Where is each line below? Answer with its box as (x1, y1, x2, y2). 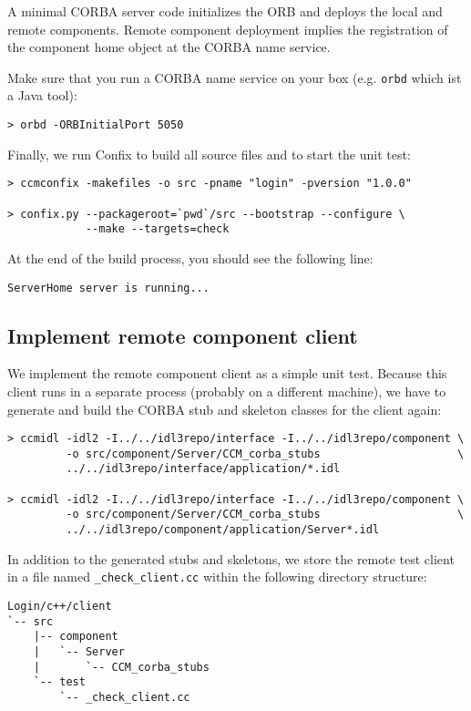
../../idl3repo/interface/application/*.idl (66, 462, 341, 476)
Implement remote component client (7, 321, 358, 349)
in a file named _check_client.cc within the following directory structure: (7, 567, 427, 586)
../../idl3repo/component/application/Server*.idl (66, 523, 380, 537)
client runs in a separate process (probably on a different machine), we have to (7, 381, 446, 400)
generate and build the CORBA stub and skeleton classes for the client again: (7, 399, 442, 418)
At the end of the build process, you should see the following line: (7, 248, 374, 267)
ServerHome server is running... (7, 281, 210, 294)
